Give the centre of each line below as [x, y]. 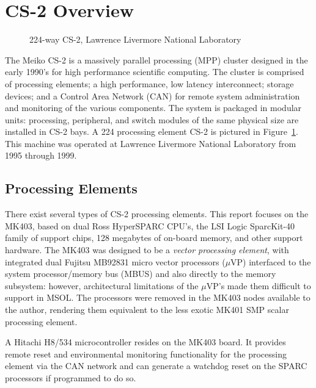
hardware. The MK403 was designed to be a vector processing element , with [147, 250]
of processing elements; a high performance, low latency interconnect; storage [149, 83]
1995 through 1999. [41, 155]
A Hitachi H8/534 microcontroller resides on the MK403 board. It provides [145, 342]
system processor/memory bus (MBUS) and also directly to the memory [141, 274]
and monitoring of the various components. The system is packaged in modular [153, 108]
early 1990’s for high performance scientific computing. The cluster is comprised [155, 72]
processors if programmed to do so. [71, 377]
